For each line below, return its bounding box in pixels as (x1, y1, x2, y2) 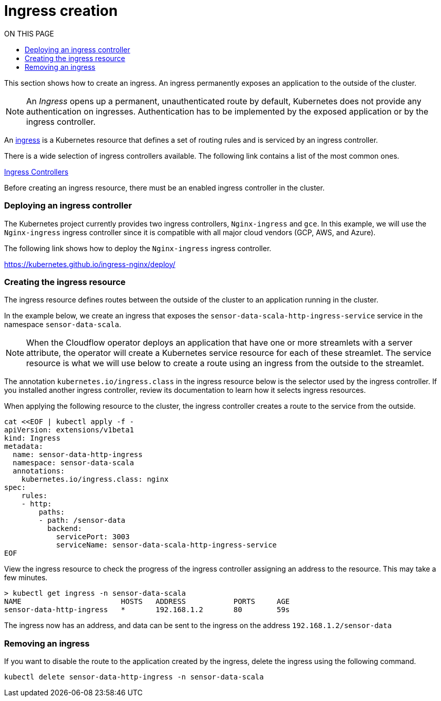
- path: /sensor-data (39, 516, 126, 525)
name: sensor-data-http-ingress (12, 450, 143, 459)
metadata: (4, 442, 43, 451)
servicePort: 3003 (56, 533, 130, 541)
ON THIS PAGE (4, 29, 54, 38)
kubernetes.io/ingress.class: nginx (21, 475, 169, 484)
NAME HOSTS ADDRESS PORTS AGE (4, 597, 290, 606)
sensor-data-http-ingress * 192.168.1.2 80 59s (4, 605, 290, 614)
